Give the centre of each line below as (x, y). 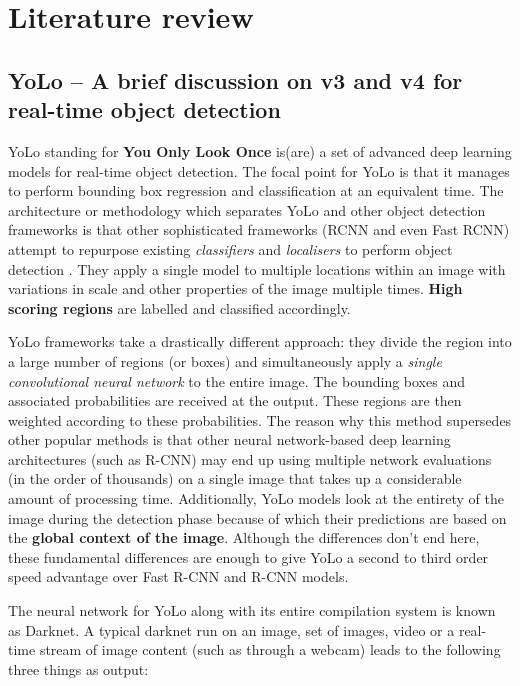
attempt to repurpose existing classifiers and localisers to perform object (230, 248)
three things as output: (78, 668)
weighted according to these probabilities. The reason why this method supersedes (260, 419)
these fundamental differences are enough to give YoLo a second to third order (248, 556)
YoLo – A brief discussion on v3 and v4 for (235, 79)
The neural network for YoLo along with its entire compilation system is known (252, 610)
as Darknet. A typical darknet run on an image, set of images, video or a (231, 629)
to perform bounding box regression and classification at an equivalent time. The (256, 190)
